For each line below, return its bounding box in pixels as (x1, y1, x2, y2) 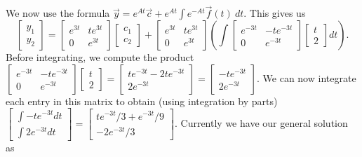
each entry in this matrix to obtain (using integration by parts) (6, 93, 278, 108)
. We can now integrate (257, 70, 356, 85)
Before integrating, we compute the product (6, 50, 194, 64)
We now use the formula (6, 6, 110, 20)
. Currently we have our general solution (174, 116, 348, 130)
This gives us (249, 6, 306, 20)
